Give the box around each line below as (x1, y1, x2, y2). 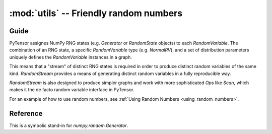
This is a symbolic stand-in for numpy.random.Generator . (9, 122, 128, 128)
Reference (9, 109, 43, 118)
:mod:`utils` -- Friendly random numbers (9, 8, 183, 19)
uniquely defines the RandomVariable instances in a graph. (9, 54, 132, 60)
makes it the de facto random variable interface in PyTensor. (9, 87, 134, 93)
